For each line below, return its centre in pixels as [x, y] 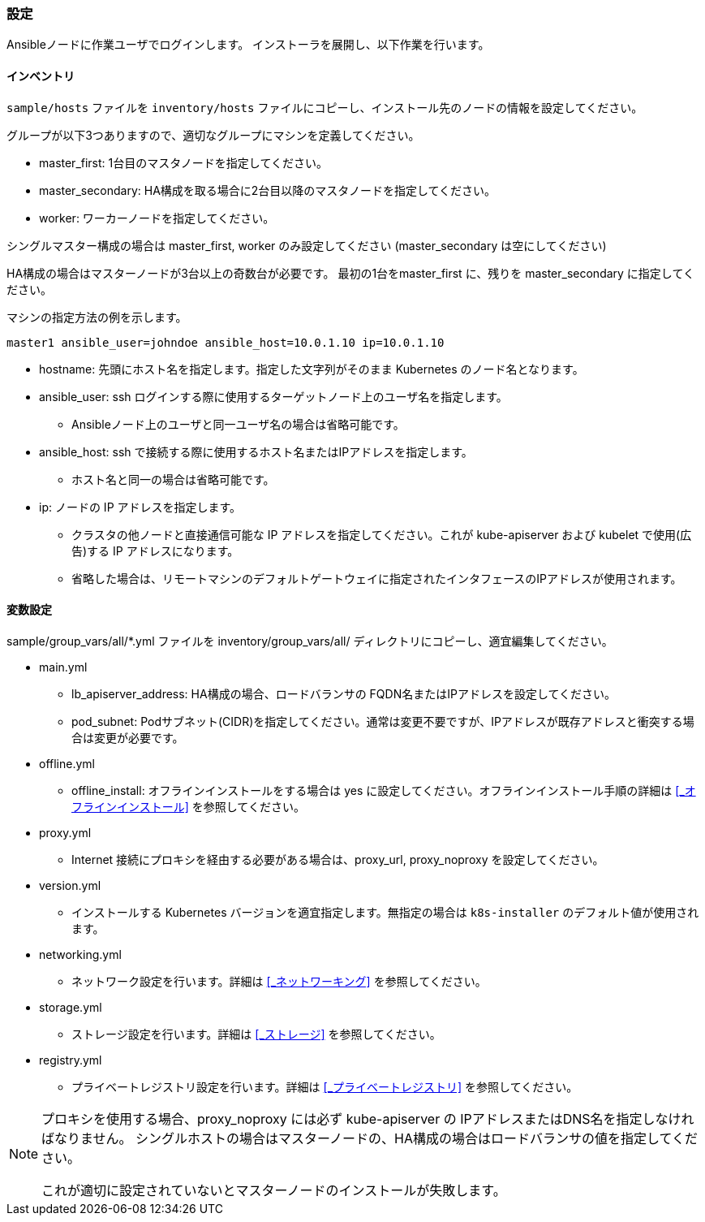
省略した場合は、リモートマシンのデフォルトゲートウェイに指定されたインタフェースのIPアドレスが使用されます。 [377, 578]
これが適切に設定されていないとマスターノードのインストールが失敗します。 [274, 1190]
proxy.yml [65, 832]
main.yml [63, 667]
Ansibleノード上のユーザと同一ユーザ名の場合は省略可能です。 [238, 424]
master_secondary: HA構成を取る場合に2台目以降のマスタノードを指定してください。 [268, 190]
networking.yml [80, 954]
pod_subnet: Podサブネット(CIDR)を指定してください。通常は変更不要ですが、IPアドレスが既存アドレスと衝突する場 [383, 721]
